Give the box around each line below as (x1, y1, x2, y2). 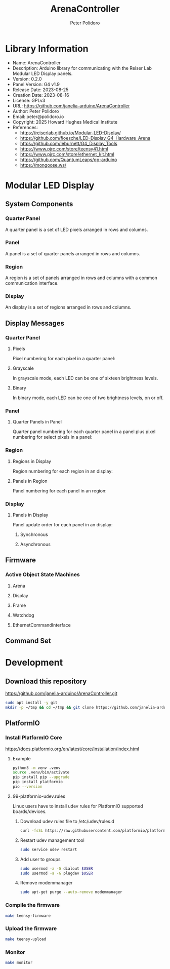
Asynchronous (20, 541, 51, 548)
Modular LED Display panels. (12, 70, 73, 76)
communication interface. (5, 280, 59, 286)
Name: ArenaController (12, 59, 61, 66)
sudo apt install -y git (5, 700, 58, 706)
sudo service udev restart (20, 847, 77, 852)
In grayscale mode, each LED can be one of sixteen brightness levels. (12, 375, 158, 381)
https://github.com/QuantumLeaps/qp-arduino (20, 157, 117, 163)
